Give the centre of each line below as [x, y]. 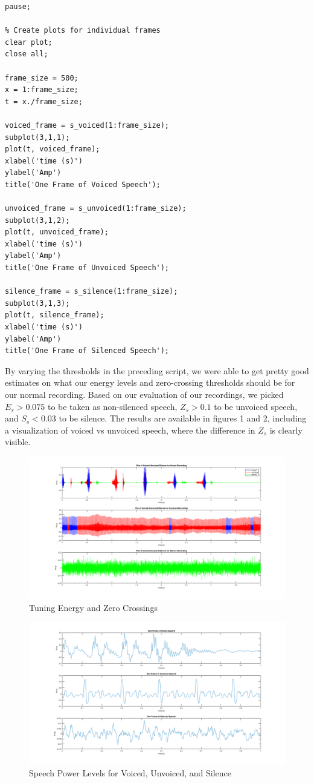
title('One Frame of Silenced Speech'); [87, 351]
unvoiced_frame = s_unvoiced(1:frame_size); [96, 209]
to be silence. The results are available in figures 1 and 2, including [183, 418]
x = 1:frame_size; [42, 90]
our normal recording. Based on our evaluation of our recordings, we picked [144, 394]
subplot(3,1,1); [37, 137]
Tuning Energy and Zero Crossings [93, 607]
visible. [18, 442]
